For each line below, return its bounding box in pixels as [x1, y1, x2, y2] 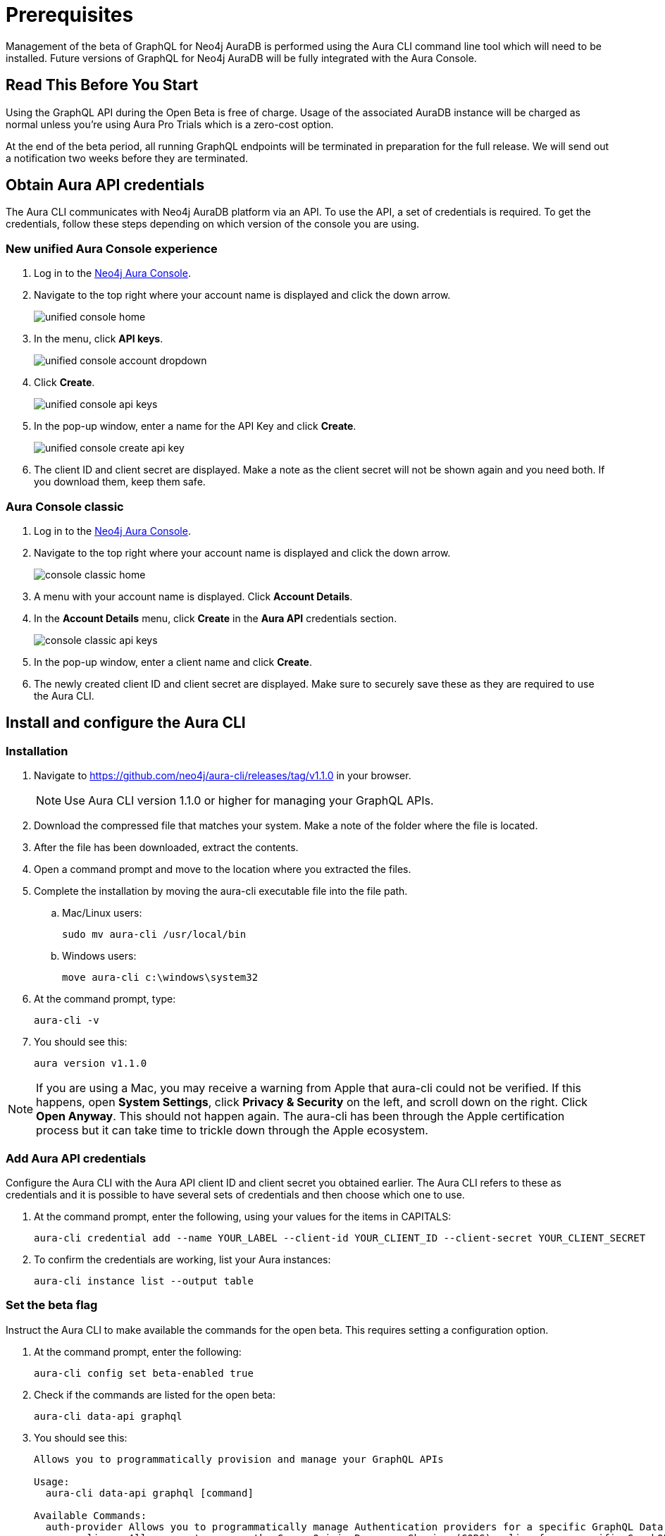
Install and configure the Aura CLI [6, 714, 246, 732]
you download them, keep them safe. [34, 476, 206, 488]
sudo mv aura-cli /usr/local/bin [62, 929, 247, 941]
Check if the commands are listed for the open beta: [34, 1388, 275, 1401]
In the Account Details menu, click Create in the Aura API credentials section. [34, 612, 397, 624]
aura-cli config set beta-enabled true [34, 1367, 254, 1379]
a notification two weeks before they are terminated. [6, 151, 249, 164]
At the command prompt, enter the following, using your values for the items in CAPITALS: [34, 1210, 452, 1222]
